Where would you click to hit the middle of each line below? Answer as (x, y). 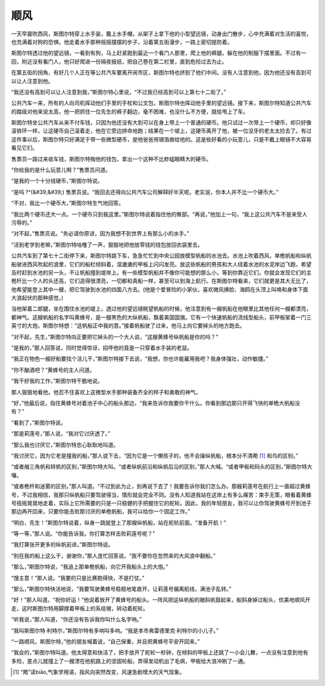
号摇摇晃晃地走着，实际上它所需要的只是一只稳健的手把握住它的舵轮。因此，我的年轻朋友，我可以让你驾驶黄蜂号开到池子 (161, 503)
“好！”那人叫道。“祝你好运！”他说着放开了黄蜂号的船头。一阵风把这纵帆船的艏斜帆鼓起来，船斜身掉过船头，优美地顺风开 (161, 600)
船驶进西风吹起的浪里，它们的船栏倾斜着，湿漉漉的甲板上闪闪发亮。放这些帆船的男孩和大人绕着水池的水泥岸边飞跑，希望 (161, 264)
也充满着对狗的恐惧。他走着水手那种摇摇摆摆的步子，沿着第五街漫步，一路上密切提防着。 (122, 42)
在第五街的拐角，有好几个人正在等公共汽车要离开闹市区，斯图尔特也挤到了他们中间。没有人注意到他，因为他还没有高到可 (161, 73)
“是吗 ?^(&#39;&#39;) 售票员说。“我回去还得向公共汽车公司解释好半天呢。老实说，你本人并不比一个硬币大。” (145, 192)
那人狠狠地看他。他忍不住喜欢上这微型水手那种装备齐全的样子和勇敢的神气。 (106, 392)
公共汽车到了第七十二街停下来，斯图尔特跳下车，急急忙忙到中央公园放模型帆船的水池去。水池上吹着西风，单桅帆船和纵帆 (161, 256)
